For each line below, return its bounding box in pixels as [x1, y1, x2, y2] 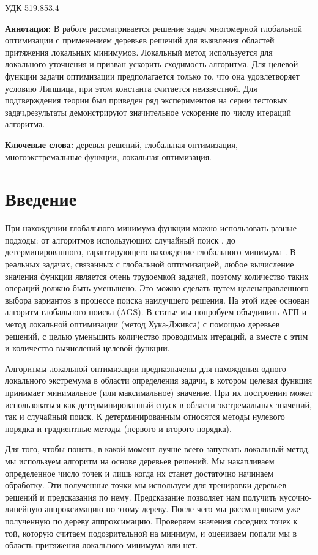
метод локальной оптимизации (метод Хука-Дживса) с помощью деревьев [5, 318, 280, 330]
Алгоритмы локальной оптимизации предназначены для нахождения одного [5, 362, 286, 374]
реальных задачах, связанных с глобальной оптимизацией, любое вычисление [5, 258, 294, 270]
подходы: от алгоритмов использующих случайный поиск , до [5, 233, 235, 246]
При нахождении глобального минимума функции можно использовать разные [5, 222, 297, 234]
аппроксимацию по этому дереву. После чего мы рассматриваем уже [45, 502, 300, 515]
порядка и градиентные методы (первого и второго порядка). [5, 422, 232, 434]
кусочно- [279, 490, 312, 503]
